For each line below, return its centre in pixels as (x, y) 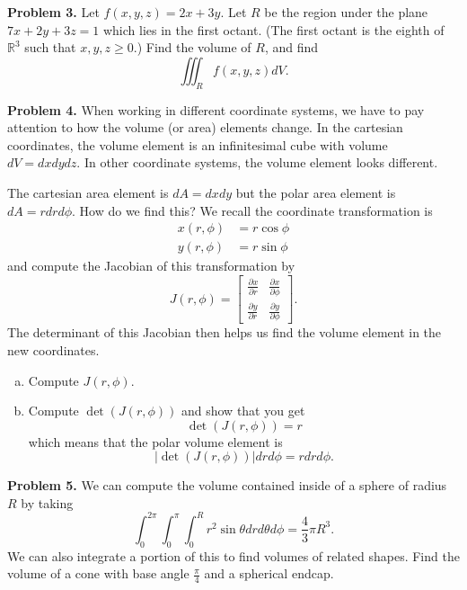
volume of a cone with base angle (98, 573)
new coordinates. (53, 349)
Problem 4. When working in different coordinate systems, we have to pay (216, 109)
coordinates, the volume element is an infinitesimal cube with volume (198, 144)
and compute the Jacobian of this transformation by (151, 266)
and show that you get (243, 411)
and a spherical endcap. (269, 573)
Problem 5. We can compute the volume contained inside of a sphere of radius (227, 485)
